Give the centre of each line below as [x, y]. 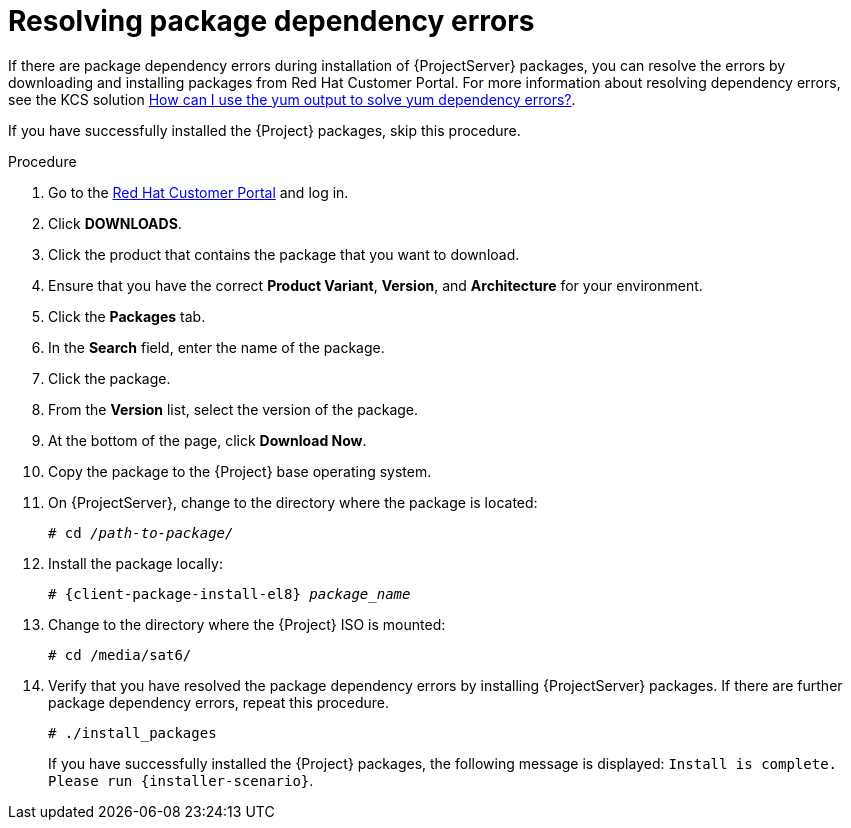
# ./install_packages [132, 732]
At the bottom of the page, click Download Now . [207, 440]
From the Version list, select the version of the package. [233, 409]
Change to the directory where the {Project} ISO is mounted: [247, 624]
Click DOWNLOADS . [115, 223]
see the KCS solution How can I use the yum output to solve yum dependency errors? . [292, 99]
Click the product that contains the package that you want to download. [284, 254]
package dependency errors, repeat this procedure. [219, 702]
